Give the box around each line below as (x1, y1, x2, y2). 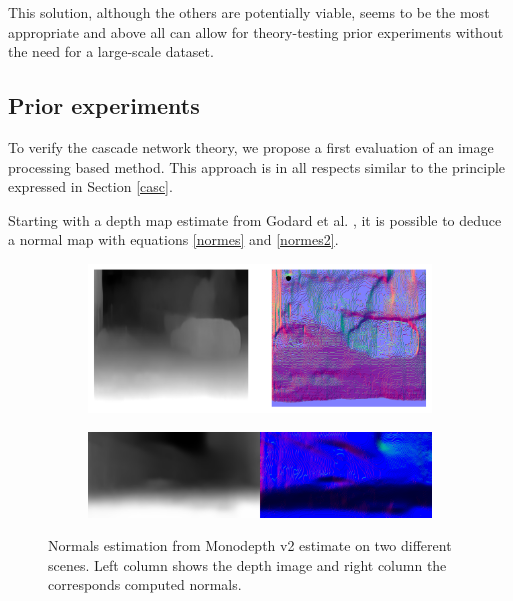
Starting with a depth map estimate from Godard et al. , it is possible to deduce (8, 209, 502, 230)
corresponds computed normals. (48, 574, 242, 595)
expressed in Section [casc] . (8, 176, 173, 197)
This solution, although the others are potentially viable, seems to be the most (8, 2, 490, 22)
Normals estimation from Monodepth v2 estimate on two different (48, 535, 452, 556)
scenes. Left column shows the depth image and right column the (48, 554, 447, 575)
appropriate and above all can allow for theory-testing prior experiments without (8, 21, 504, 42)
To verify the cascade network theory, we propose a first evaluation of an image (8, 136, 494, 157)
